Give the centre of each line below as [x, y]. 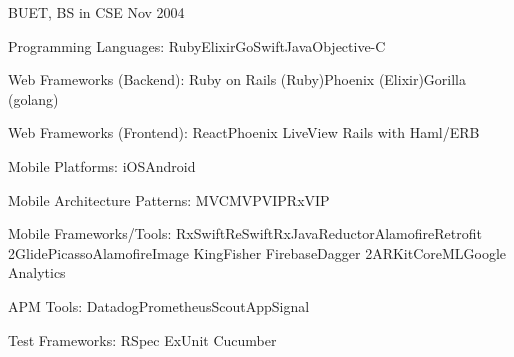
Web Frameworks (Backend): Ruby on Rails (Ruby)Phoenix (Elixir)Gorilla [237, 79]
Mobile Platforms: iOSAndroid [102, 165]
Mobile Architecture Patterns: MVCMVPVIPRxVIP [169, 199]
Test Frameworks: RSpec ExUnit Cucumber [142, 339]
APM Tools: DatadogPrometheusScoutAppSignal [159, 305]
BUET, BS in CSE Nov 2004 [96, 12]
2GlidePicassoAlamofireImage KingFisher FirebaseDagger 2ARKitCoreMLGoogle [257, 252]
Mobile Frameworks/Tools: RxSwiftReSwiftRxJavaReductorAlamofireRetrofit [245, 233]
